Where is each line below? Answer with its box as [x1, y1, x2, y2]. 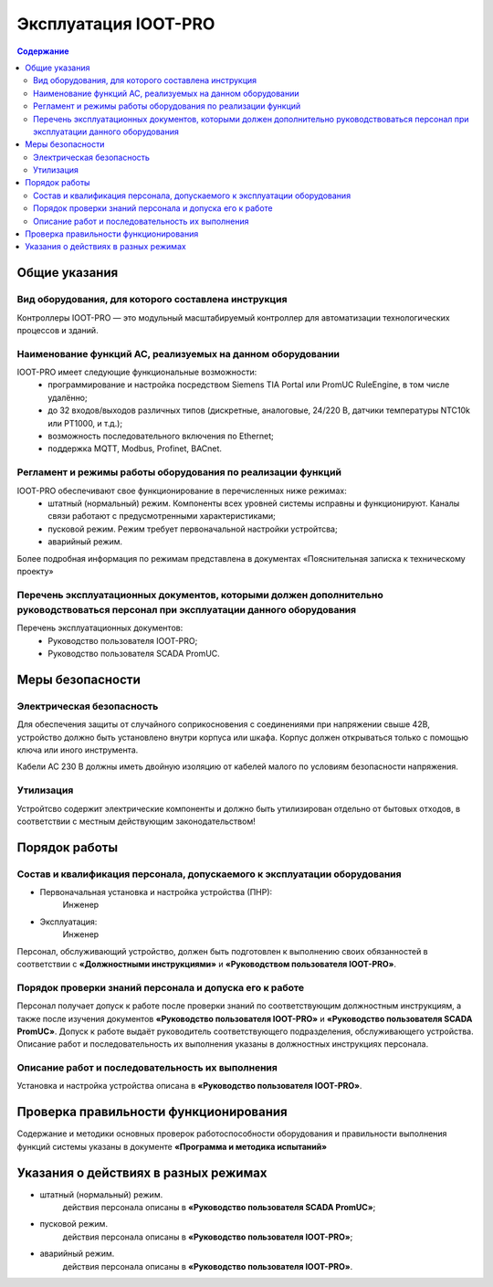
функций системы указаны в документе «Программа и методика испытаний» [16, 1141, 328, 1152]
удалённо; [47, 392, 88, 403]
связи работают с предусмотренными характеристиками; [47, 511, 276, 522]
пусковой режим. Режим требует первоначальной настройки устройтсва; [47, 523, 338, 534]
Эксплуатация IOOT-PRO [16, 14, 215, 34]
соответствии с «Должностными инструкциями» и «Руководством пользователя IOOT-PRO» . [16, 959, 397, 969]
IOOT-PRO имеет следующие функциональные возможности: [16, 366, 257, 378]
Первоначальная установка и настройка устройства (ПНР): [39, 887, 273, 898]
